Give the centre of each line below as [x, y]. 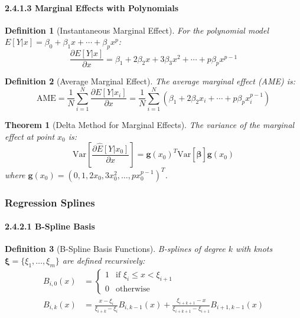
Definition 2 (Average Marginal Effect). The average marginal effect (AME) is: [150, 81]
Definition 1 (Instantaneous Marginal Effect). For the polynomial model [137, 30]
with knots [254, 249]
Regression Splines [50, 202]
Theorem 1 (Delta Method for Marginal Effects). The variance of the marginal [150, 124]
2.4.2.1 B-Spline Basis [50, 226]
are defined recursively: [104, 260]
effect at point [30, 136]
